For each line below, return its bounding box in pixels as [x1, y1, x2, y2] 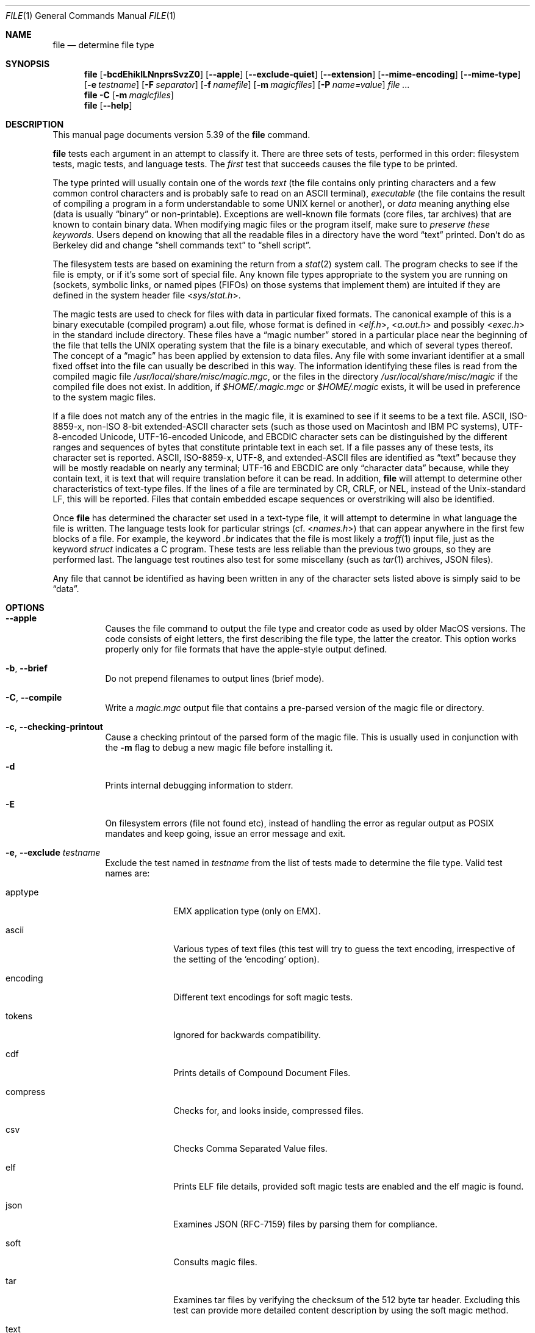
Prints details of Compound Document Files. [173, 1067, 351, 1078]
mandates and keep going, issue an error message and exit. [105, 828, 345, 839]
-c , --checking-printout [5, 721, 103, 732]
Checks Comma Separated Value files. [173, 1143, 328, 1154]
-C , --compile [5, 692, 62, 703]
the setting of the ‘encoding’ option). [173, 954, 320, 964]
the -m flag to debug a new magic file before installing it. [105, 742, 333, 753]
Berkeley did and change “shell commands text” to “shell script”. [52, 240, 311, 250]
